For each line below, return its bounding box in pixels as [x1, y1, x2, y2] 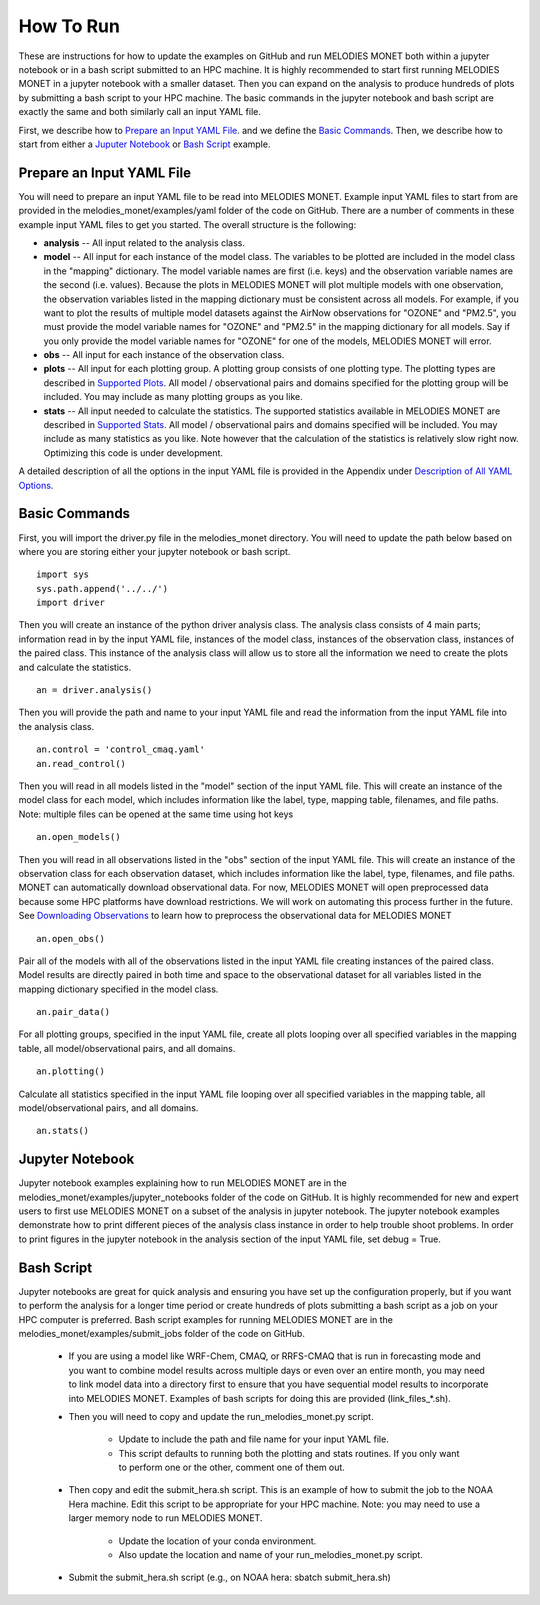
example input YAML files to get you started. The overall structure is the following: [18, 218, 357, 230]
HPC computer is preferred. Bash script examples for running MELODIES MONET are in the [18, 1313, 394, 1325]
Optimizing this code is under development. [43, 446, 224, 459]
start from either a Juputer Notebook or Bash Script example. [18, 138, 271, 150]
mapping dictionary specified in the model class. [18, 983, 219, 995]
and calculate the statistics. [18, 661, 132, 673]
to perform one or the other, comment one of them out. [118, 1461, 345, 1474]
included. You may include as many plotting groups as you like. [43, 391, 304, 403]
